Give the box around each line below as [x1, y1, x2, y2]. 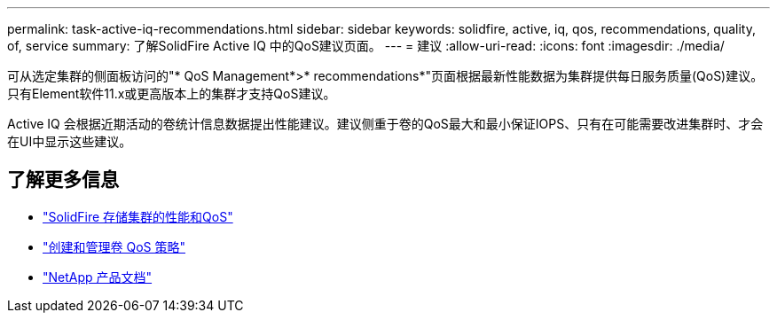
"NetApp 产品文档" [43, 269, 153, 285]
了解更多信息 [7, 168, 119, 191]
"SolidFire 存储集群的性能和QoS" [43, 208, 233, 224]
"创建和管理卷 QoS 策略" [43, 238, 185, 254]
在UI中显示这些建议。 [7, 134, 132, 149]
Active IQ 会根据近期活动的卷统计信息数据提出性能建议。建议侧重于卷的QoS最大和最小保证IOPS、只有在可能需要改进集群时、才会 [7, 116, 764, 131]
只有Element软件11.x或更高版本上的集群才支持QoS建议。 [7, 86, 336, 101]
